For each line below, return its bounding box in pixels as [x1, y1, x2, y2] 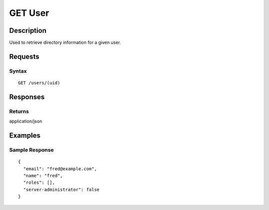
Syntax [9, 68, 27, 74]
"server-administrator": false [23, 187, 100, 192]
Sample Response [9, 146, 54, 153]
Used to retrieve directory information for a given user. [9, 40, 122, 46]
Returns [9, 108, 29, 115]
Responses [9, 92, 45, 101]
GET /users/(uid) [18, 80, 60, 86]
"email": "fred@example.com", [23, 166, 97, 171]
